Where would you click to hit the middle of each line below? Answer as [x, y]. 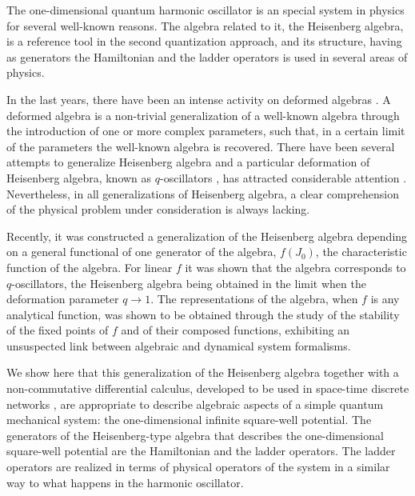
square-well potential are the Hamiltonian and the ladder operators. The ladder [201, 451]
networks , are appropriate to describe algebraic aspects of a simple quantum [195, 404]
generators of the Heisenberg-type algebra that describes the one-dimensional [195, 435]
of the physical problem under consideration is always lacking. [158, 209]
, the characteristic [361, 252]
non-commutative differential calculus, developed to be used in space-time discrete [208, 388]
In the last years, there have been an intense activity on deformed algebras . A [199, 99]
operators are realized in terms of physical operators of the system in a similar [198, 467]
